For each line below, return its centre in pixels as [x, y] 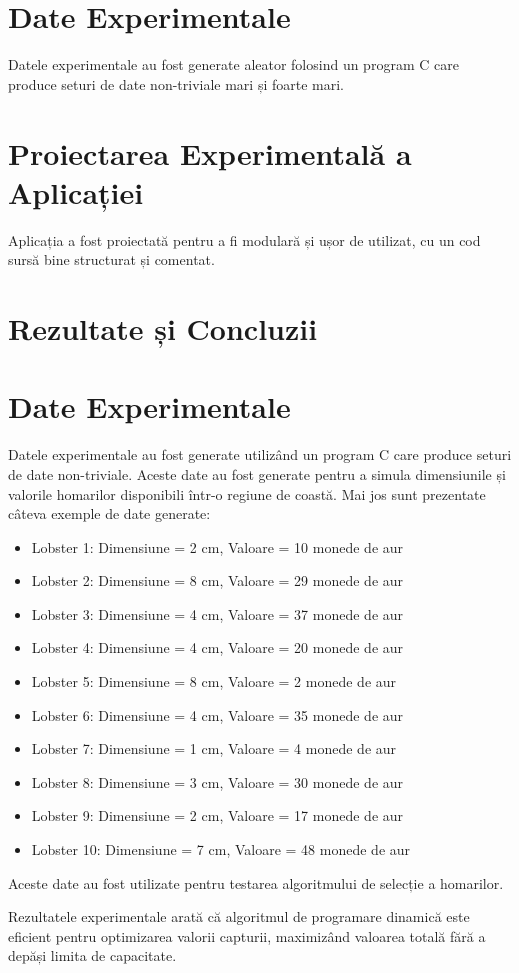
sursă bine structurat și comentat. [111, 259]
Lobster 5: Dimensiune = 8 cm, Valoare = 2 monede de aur [214, 681]
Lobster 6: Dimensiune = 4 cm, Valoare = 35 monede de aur [217, 714]
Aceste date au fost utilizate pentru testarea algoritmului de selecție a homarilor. [256, 882]
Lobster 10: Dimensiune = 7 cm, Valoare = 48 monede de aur [221, 849]
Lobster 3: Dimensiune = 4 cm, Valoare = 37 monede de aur [217, 613]
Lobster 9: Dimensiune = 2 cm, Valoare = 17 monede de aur [217, 815]
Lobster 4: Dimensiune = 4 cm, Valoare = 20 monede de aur [217, 647]
